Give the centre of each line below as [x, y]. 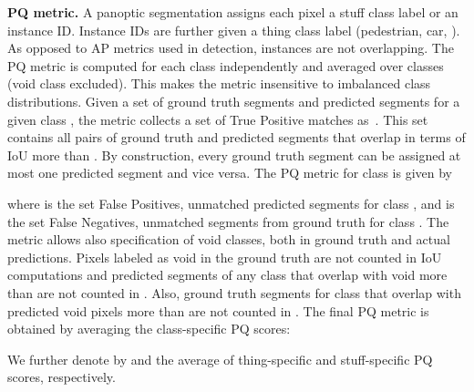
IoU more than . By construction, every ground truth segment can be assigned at [234, 155]
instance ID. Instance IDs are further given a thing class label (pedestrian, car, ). [234, 30]
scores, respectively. [62, 377]
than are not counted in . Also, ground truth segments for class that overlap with [234, 292]
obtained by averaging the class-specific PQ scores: [149, 329]
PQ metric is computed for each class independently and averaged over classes [226, 65]
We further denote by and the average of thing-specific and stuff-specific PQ [220, 359]
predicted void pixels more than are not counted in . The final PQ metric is [218, 310]
